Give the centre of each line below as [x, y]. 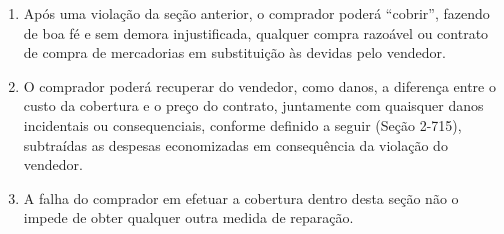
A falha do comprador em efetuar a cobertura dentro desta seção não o [241, 197]
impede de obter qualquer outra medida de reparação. [188, 217]
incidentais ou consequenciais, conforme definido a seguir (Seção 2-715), [242, 124]
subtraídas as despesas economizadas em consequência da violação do [235, 144]
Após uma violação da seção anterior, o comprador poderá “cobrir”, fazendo [256, 13]
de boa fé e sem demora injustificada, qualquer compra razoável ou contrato [256, 32]
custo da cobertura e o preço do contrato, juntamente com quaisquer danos [253, 105]
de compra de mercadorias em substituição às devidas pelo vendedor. [234, 52]
